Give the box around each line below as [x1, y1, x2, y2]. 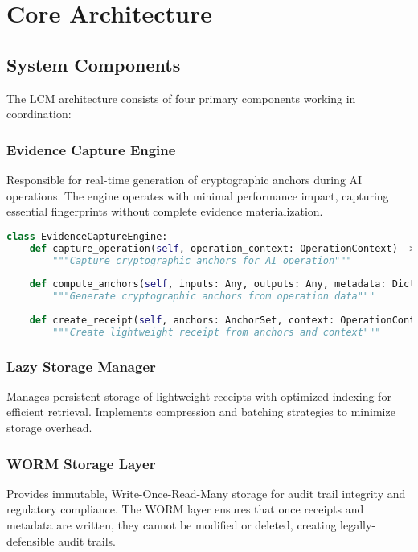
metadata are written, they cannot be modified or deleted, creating [6, 517, 337, 533]
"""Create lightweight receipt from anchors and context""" [52, 326, 381, 338]
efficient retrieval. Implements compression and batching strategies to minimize [6, 403, 395, 420]
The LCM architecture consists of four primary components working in [6, 89, 356, 106]
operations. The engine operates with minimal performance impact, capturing [6, 187, 389, 204]
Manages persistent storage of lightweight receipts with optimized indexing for [6, 387, 391, 404]
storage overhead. [6, 419, 92, 436]
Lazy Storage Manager [6, 356, 156, 376]
